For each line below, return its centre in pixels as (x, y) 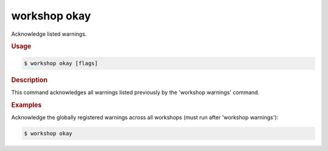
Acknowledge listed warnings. (49, 34)
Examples (26, 105)
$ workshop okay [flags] (61, 63)
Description (29, 80)
